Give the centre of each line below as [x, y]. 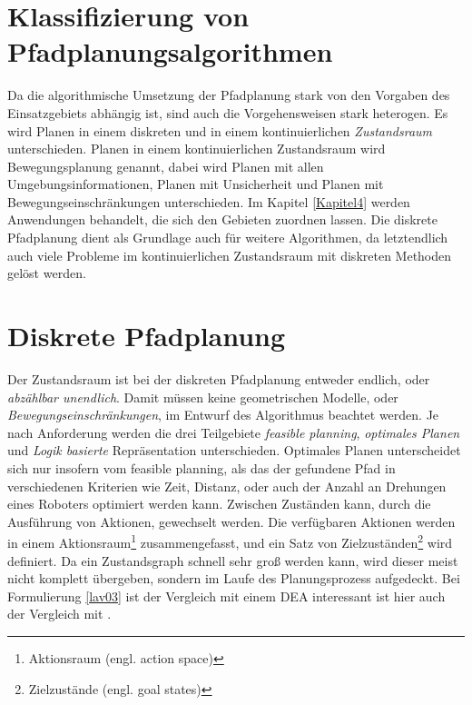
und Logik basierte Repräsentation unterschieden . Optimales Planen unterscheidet [234, 450]
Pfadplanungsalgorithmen [170, 51]
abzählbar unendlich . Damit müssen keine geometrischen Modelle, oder [203, 397]
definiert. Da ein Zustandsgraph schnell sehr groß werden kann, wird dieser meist [233, 560]
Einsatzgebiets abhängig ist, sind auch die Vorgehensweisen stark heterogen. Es [228, 112]
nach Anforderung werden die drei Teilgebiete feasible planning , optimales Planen [234, 432]
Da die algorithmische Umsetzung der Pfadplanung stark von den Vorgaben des [229, 95]
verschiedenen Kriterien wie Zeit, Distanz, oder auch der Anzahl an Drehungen [227, 486]
